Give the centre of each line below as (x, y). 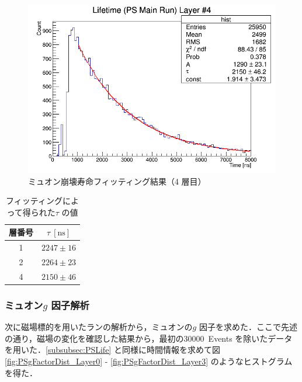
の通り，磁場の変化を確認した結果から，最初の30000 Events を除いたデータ (149, 338)
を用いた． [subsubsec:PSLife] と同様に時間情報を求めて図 (112, 350)
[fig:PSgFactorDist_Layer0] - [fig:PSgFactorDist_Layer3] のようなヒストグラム (149, 361)
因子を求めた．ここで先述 (248, 327)
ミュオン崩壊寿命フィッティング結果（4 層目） (117, 181)
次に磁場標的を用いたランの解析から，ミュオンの (99, 327)
